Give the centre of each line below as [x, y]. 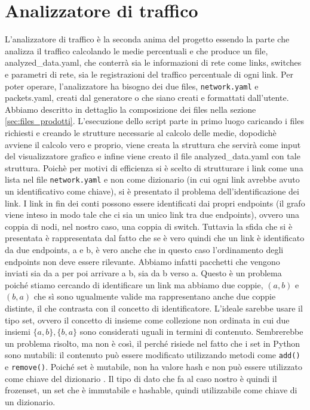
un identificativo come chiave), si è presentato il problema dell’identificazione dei [152, 191]
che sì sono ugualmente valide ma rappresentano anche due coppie [155, 296]
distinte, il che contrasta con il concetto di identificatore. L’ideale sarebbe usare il [154, 308]
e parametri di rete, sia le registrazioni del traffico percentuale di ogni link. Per [149, 74]
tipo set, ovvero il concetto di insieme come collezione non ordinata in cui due [147, 320]
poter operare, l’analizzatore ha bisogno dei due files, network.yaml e [132, 86]
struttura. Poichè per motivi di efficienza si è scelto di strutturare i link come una [154, 167]
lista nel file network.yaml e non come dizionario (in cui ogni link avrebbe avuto [152, 179]
